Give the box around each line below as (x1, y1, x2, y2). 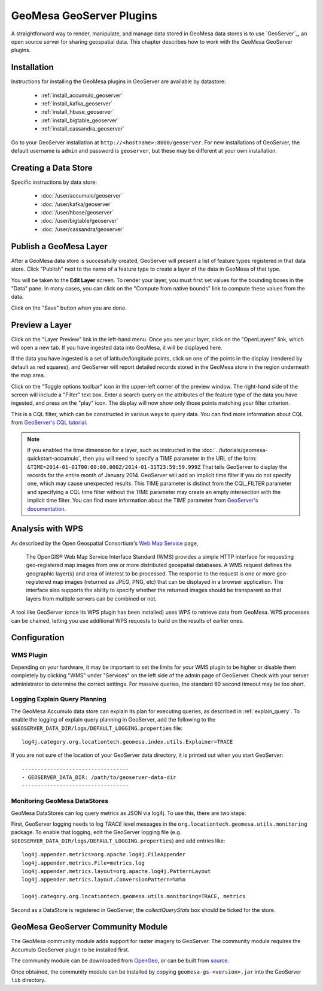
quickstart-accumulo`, (27, 455, 82, 462)
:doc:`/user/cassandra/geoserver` (41, 225, 124, 233)
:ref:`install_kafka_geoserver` (41, 100, 113, 107)
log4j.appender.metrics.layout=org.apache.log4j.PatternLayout (22, 868, 211, 874)
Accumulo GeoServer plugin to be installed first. (11, 946, 130, 953)
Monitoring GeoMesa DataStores (11, 797, 109, 805)
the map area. (11, 372, 45, 379)
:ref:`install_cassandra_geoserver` (41, 125, 125, 132)
